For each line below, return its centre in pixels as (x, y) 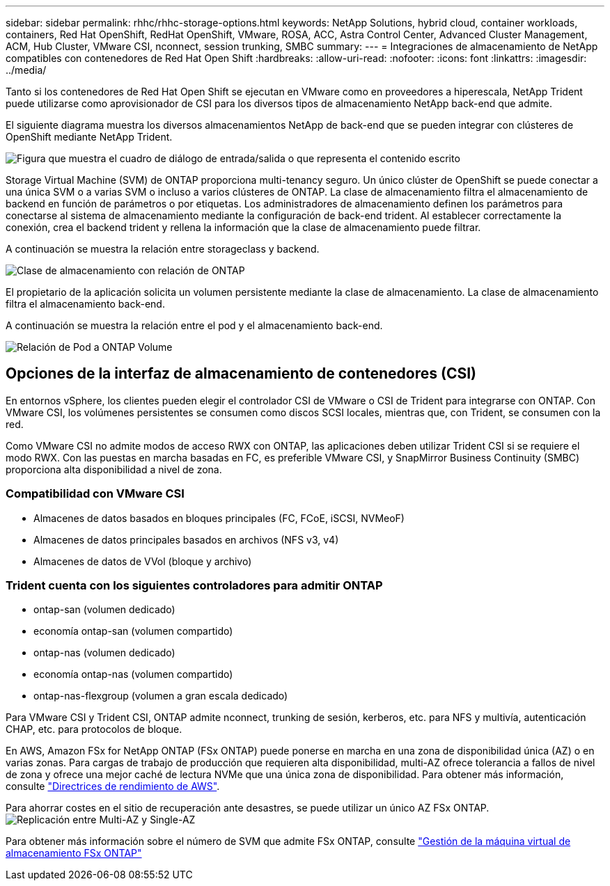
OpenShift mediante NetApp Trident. (89, 137)
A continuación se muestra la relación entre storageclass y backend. (163, 249)
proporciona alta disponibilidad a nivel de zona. (114, 469)
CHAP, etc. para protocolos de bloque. (94, 729)
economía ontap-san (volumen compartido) (133, 631)
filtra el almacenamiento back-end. (85, 304)
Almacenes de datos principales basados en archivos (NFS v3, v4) (186, 539)
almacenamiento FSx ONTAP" (74, 853)
